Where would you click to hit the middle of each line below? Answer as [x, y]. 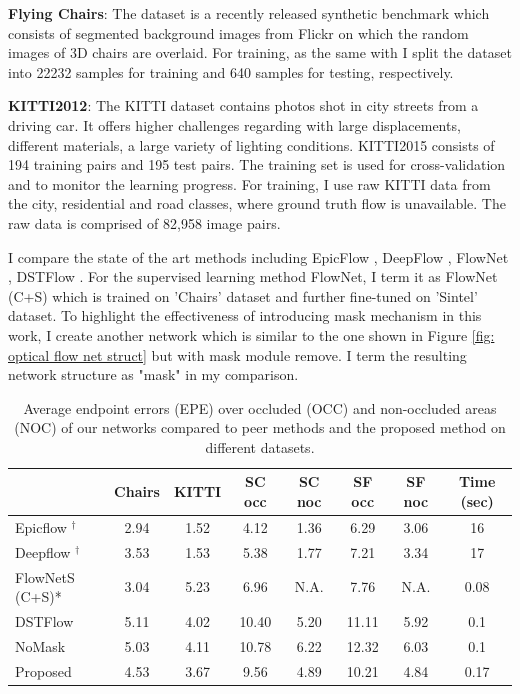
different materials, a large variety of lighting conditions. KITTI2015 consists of [251, 144]
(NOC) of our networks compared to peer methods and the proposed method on [260, 427]
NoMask [40, 645]
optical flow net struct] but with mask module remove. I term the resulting [237, 354]
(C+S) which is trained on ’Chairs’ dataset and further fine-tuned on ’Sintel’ [243, 295]
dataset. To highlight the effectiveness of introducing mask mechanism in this [245, 315]
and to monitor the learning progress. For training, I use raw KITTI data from [249, 183]
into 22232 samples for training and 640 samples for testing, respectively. [231, 71]
